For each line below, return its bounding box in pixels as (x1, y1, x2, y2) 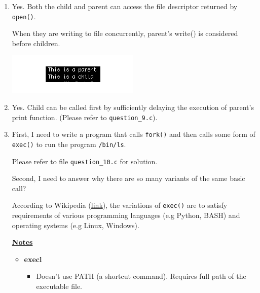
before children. (12, 38, 60, 48)
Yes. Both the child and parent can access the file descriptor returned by (12, 1, 238, 11)
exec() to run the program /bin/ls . (12, 138, 126, 149)
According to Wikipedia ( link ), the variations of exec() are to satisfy (12, 200, 228, 210)
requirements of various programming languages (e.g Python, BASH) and (12, 210, 240, 221)
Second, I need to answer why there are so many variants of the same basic (12, 173, 245, 184)
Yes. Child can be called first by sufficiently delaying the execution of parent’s (12, 102, 254, 113)
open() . (12, 11, 36, 21)
